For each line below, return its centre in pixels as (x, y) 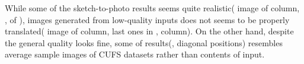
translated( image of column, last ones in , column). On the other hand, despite (149, 31)
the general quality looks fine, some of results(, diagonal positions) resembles (144, 42)
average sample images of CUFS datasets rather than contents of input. (135, 54)
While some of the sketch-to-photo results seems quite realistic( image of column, (152, 8)
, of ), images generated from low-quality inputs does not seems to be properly (147, 19)
